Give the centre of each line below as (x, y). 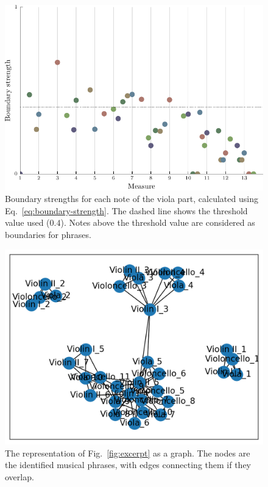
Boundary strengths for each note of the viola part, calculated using (132, 199)
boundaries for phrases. (48, 234)
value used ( (27, 222)
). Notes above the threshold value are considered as (158, 222)
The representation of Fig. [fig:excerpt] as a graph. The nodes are (128, 453)
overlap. (19, 476)
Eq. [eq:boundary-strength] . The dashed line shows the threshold (126, 210)
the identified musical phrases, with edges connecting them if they (128, 465)
